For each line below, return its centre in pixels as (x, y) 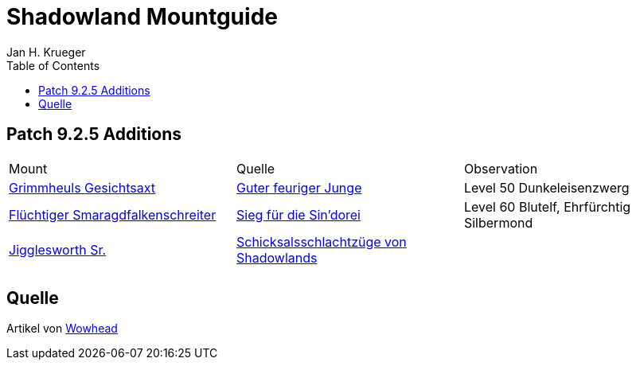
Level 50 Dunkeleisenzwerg (546, 187)
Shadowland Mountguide (142, 17)
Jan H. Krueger (46, 52)
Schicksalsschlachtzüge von (321, 241)
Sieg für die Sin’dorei (298, 214)
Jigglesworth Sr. (58, 249)
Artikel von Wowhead (62, 329)
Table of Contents (53, 65)
